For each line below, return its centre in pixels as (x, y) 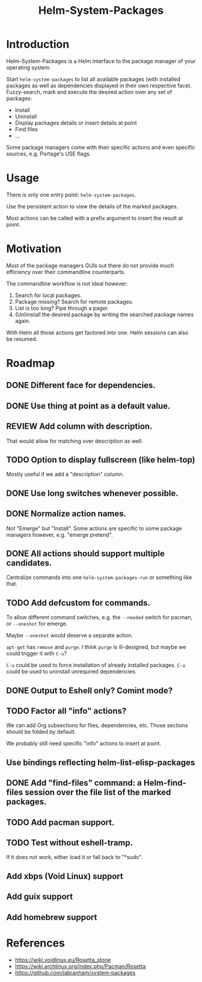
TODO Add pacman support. (60, 822)
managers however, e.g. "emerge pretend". (60, 534)
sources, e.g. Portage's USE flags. (49, 154)
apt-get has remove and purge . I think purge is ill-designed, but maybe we (96, 647)
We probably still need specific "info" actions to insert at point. (84, 743)
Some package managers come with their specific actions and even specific (101, 147)
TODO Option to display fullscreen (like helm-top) (101, 459)
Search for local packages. (48, 295)
